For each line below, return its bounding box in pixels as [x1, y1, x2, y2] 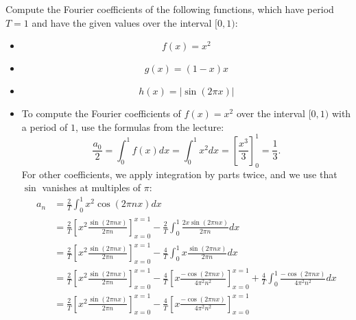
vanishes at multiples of [42, 180, 141, 195]
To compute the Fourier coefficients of [21, 106, 181, 121]
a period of [21, 119, 68, 134]
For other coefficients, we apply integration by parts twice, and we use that [21, 167, 337, 181]
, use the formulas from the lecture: [75, 119, 224, 134]
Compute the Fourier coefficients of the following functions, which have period [5, 2, 334, 16]
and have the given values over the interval [32, 15, 212, 29]
